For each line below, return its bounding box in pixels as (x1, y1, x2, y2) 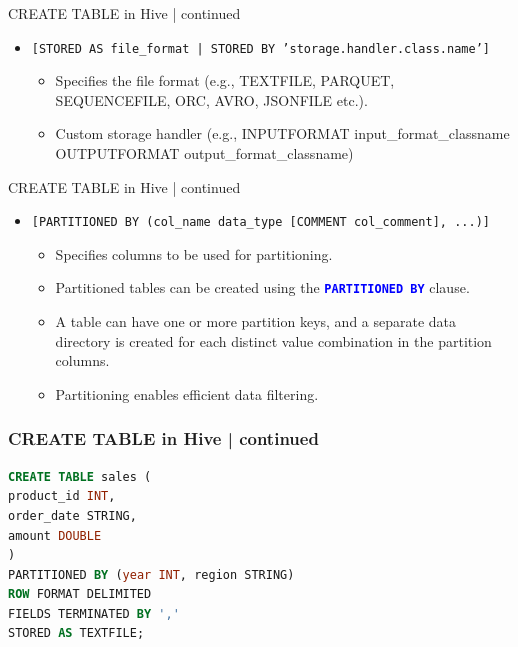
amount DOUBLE (8, 528, 102, 543)
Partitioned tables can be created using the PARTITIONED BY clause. (55, 277, 470, 298)
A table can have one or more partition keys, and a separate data (55, 311, 457, 332)
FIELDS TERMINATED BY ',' (8, 606, 180, 621)
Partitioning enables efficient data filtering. (55, 383, 319, 404)
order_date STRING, (8, 508, 137, 523)
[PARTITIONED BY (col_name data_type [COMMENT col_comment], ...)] (31, 215, 490, 230)
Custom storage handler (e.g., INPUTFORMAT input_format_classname (55, 123, 510, 144)
